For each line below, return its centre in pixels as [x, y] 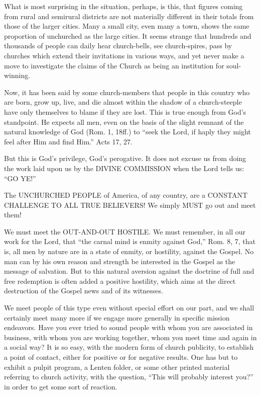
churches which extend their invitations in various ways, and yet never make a [124, 55]
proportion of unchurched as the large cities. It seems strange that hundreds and [128, 35]
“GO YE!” [20, 178]
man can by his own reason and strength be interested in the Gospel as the [120, 261]
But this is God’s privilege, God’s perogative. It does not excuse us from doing [125, 158]
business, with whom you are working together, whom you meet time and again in [130, 337]
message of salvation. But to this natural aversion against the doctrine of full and [129, 271]
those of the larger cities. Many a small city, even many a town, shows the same [127, 26]
